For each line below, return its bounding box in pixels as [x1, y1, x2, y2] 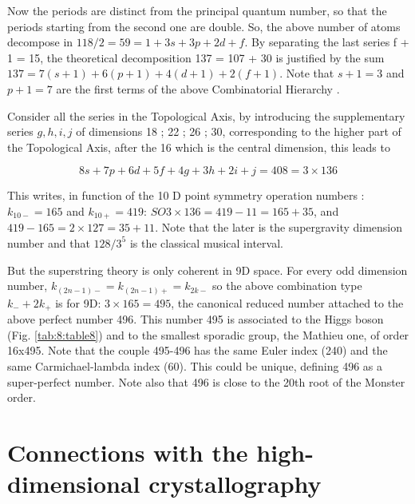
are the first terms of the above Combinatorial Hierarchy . [56, 80, 340, 97]
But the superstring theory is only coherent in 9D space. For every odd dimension [7, 261, 408, 278]
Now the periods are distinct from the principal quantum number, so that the [7, 2, 387, 18]
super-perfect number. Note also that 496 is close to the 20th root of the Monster [7, 373, 405, 390]
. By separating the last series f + [244, 34, 409, 50]
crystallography [148, 467, 322, 500]
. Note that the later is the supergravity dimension [155, 219, 403, 236]
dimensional [7, 467, 140, 500]
